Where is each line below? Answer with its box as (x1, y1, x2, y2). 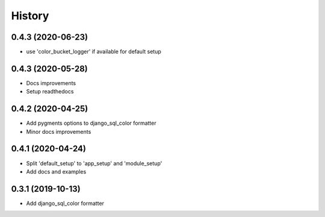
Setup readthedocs (26, 88, 74, 95)
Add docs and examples (26, 168, 87, 175)
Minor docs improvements (26, 128, 91, 135)
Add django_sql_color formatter (26, 200, 105, 207)
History (11, 9, 49, 22)
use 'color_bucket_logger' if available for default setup (26, 48, 162, 55)
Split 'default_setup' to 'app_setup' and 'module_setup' (26, 160, 162, 167)
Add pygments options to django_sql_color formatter (26, 119, 156, 127)
